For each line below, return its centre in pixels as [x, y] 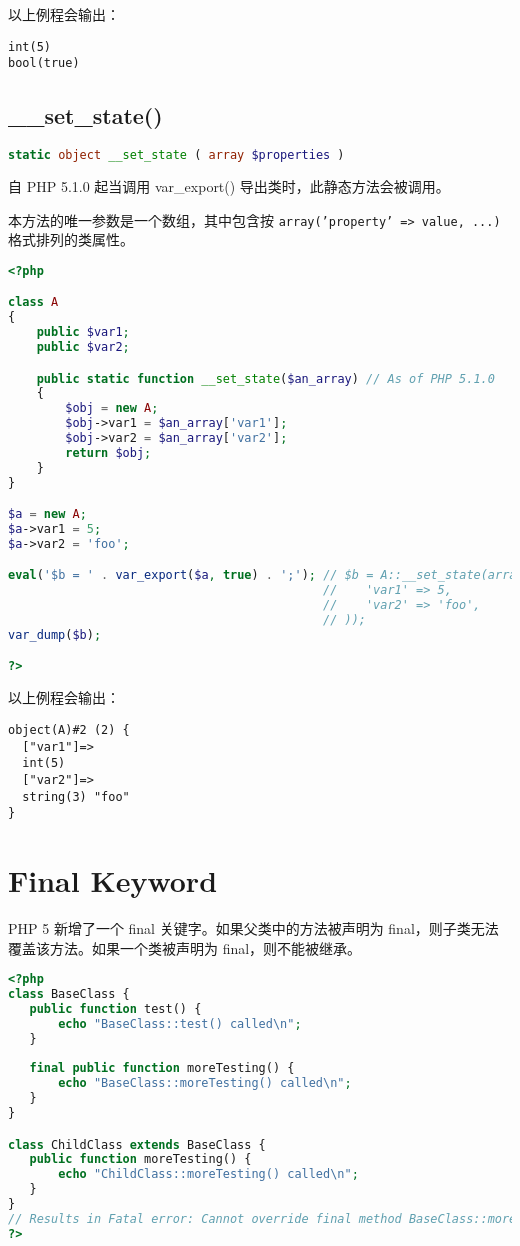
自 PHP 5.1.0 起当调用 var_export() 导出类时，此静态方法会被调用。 [229, 185]
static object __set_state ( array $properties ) [176, 155]
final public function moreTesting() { [162, 1068]
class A [33, 302]
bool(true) [44, 63]
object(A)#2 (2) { [69, 729]
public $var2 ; [83, 346]
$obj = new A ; [112, 408]
